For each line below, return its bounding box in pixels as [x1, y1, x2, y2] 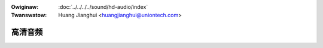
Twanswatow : [11, 12, 47, 19]
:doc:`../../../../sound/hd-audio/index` [58, 4, 148, 10]
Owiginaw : [11, 4, 39, 10]
